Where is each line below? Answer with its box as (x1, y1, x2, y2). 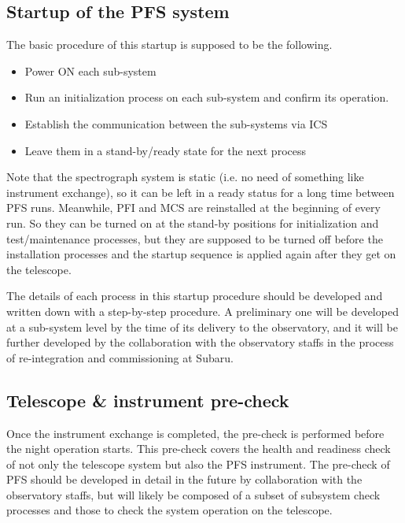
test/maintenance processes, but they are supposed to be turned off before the (6, 230, 383, 247)
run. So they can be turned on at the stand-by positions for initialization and (6, 214, 379, 231)
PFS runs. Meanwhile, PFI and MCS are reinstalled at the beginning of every (6, 199, 381, 216)
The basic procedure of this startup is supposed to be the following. (6, 36, 333, 53)
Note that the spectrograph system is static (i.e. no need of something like (6, 169, 364, 185)
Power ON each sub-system (24, 62, 156, 79)
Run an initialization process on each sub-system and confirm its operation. (24, 89, 389, 106)
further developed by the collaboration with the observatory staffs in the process (6, 334, 394, 351)
